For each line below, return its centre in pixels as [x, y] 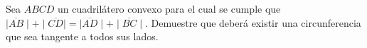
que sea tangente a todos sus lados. [82, 36]
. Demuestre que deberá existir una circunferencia [253, 22]
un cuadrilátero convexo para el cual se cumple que [169, 8]
